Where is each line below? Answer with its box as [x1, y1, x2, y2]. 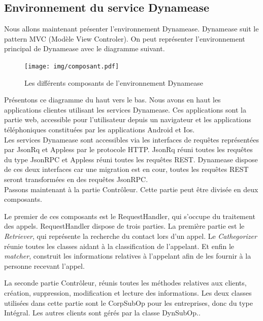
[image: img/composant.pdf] [24, 62, 119, 70]
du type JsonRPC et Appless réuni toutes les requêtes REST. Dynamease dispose [4, 154, 258, 164]
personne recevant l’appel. [4, 260, 85, 271]
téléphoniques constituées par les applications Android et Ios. [4, 124, 195, 135]
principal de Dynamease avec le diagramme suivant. [4, 43, 165, 54]
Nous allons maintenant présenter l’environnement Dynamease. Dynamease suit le [4, 23, 259, 34]
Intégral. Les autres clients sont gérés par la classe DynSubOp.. [4, 307, 201, 318]
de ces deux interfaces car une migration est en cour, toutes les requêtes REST [4, 164, 249, 174]
